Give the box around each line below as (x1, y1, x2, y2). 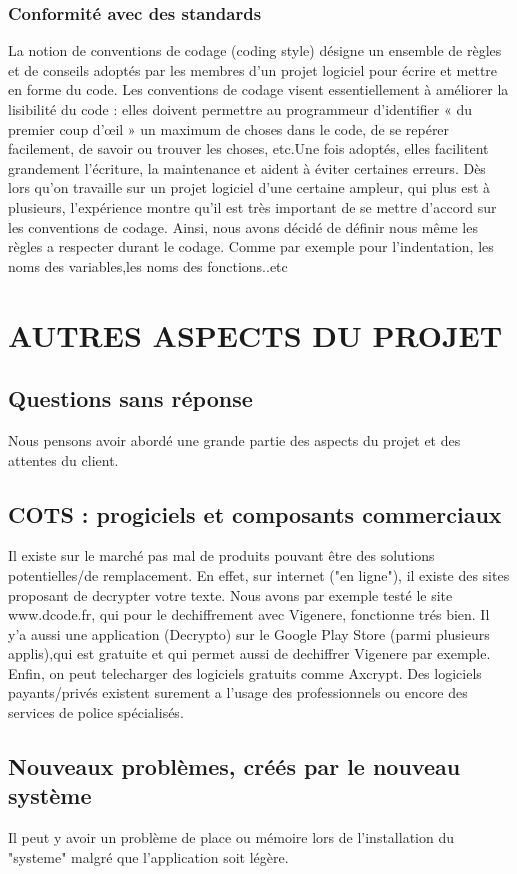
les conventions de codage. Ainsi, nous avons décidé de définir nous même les (8, 216, 478, 237)
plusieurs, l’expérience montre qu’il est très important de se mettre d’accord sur (8, 196, 497, 217)
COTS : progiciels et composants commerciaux (8, 498, 502, 529)
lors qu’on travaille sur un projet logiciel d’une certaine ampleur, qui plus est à (8, 177, 491, 198)
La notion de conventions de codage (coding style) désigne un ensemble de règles (8, 40, 502, 61)
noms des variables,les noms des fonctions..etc (8, 255, 288, 276)
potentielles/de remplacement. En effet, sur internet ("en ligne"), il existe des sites (8, 564, 510, 585)
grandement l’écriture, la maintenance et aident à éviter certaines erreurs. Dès (8, 157, 486, 178)
